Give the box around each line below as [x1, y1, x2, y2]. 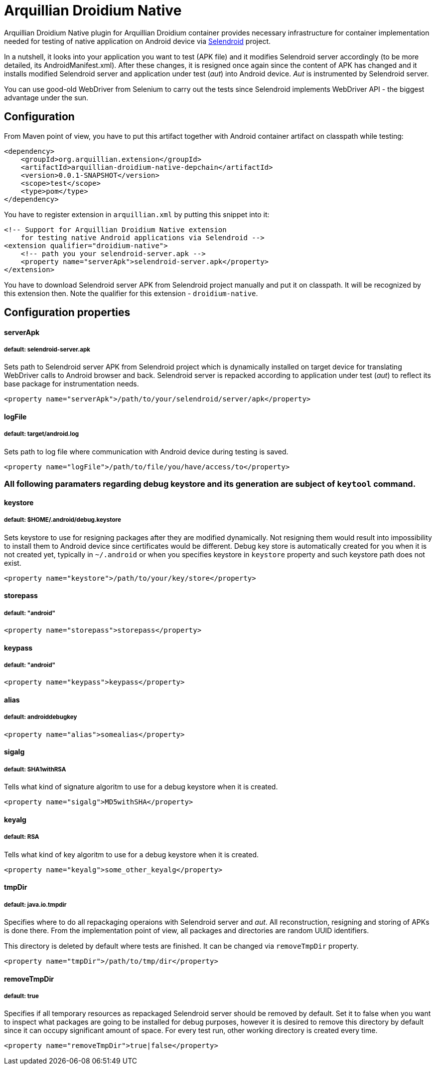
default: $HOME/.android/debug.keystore [4, 516, 121, 524]
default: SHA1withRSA [4, 765, 66, 773]
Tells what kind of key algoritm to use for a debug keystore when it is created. [4, 850, 259, 859]
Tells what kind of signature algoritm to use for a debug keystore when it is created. [4, 782, 278, 791]
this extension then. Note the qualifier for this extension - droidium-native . [4, 289, 258, 298]
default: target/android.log [4, 430, 79, 438]
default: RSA [4, 833, 39, 841]
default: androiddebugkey [4, 713, 77, 721]
